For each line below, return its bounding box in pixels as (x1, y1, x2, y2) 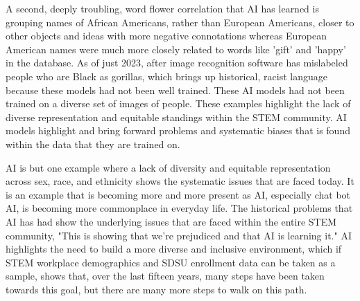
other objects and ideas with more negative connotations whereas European (6, 28, 327, 43)
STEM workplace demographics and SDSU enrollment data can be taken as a (6, 255, 336, 269)
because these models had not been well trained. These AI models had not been (6, 82, 345, 97)
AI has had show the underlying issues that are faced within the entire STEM (6, 214, 337, 228)
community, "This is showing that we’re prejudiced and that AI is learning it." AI (6, 228, 352, 242)
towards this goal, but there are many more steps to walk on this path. (6, 282, 307, 296)
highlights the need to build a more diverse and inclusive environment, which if (6, 241, 342, 256)
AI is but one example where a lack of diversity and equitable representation (6, 160, 331, 174)
